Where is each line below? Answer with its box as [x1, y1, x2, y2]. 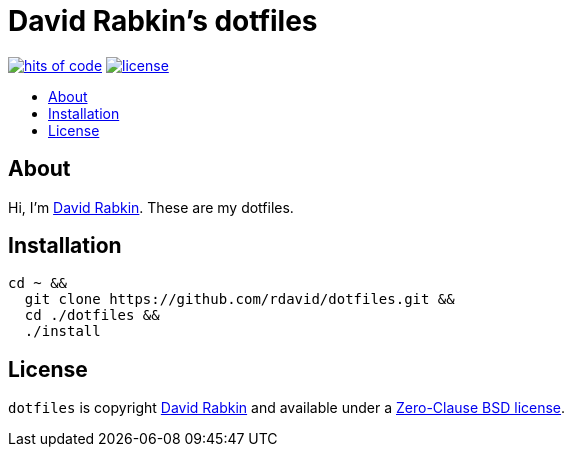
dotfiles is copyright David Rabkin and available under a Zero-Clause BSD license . [8, 399, 566, 417]
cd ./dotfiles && [24, 307, 160, 324]
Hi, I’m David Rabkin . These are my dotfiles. [8, 198, 294, 216]
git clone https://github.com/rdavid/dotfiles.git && [24, 291, 455, 308]
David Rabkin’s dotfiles [8, 4, 318, 38]
